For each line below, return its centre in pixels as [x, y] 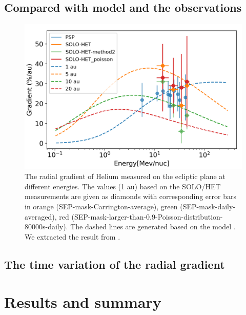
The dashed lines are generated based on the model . [153, 227]
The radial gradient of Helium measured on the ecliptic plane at [125, 176]
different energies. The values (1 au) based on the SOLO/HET [123, 186]
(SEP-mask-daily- [208, 206]
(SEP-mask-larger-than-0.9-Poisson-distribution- [147, 216]
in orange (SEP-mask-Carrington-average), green [101, 206]
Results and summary [83, 302]
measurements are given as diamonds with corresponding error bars [130, 196]
